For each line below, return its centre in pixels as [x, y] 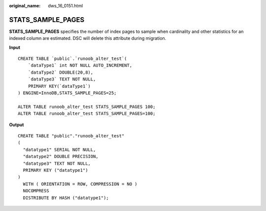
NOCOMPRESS [36, 191]
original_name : [25, 6]
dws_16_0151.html [66, 6]
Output [17, 125]
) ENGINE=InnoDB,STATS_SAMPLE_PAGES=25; [67, 93]
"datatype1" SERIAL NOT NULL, [59, 149]
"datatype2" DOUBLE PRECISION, [61, 157]
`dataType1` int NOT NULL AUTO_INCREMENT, [80, 66]
